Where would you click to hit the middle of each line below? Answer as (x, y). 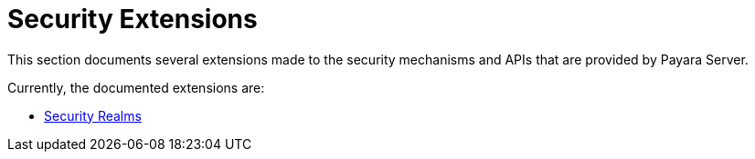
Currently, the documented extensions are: (136, 87)
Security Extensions (133, 19)
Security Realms (93, 115)
